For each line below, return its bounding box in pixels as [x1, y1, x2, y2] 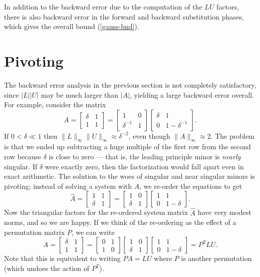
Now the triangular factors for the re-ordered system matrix [4, 207, 188, 217]
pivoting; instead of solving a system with [4, 180, 132, 191]
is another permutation [181, 253, 252, 263]
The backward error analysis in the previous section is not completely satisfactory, [4, 79, 256, 90]
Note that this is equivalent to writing [4, 253, 121, 263]
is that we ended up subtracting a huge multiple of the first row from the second [4, 141, 251, 152]
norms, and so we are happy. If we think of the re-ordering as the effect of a [4, 217, 236, 227]
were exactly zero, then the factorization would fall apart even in [45, 161, 244, 171]
